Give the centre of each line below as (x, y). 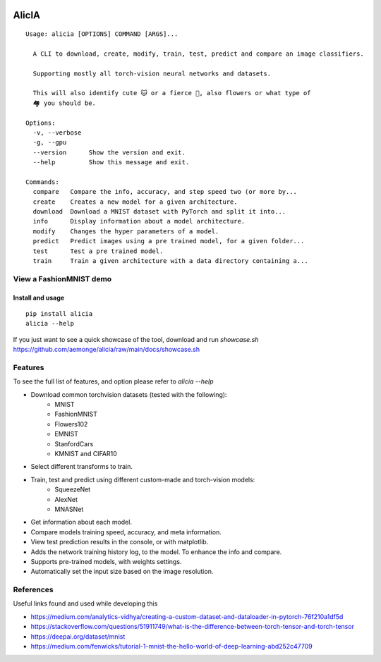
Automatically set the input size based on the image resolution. (122, 572)
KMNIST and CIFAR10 (86, 454)
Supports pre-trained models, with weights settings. (106, 561)
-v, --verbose (57, 133)
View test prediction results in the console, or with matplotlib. (120, 542)
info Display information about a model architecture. (139, 221)
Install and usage (39, 298)
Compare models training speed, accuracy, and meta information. (126, 532)
